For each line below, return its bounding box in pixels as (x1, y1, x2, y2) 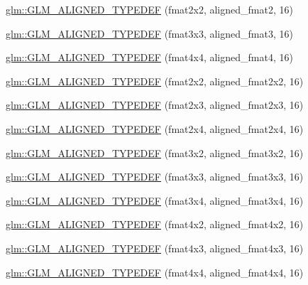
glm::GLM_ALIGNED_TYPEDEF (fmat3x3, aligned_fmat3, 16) (6, 26, 293, 41)
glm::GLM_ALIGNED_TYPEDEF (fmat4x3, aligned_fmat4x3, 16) (6, 240, 304, 255)
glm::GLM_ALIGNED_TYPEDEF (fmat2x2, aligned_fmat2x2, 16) (6, 73, 304, 88)
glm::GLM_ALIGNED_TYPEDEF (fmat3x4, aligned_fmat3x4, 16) (6, 193, 304, 208)
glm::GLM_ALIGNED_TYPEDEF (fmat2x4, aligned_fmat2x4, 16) (6, 121, 304, 136)
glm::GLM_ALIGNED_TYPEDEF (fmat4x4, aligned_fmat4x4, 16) (6, 264, 304, 279)
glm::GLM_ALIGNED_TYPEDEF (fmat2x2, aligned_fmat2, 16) (6, 2, 293, 16)
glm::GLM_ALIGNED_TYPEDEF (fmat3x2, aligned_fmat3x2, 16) (6, 145, 304, 160)
